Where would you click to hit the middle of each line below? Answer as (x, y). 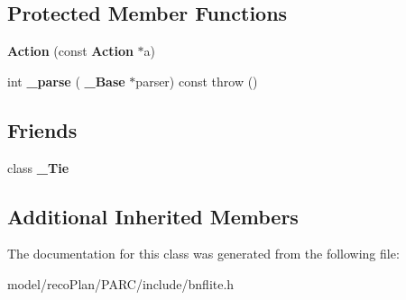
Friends (42, 129)
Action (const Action (70, 51)
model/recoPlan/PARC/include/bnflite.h (121, 283)
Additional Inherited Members (153, 216)
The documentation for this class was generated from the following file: (203, 254)
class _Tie (38, 167)
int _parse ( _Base (66, 81)
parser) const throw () (197, 81)
